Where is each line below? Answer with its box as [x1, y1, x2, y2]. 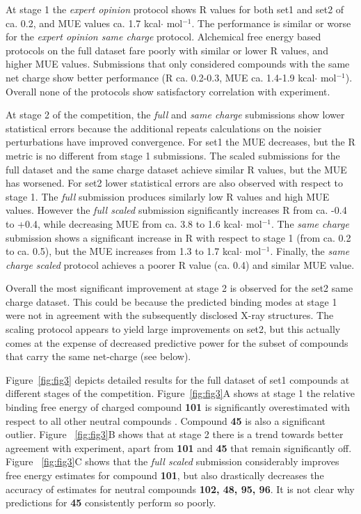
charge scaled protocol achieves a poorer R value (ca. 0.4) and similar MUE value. [6, 257, 355, 272]
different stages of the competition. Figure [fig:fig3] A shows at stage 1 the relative [6, 386, 355, 400]
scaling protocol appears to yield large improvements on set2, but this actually [6, 322, 341, 336]
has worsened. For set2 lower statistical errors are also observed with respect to [6, 176, 343, 190]
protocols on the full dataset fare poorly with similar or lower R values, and [6, 42, 328, 57]
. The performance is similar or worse [191, 15, 351, 30]
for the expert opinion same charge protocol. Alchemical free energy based [6, 29, 321, 44]
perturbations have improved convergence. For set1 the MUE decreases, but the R [6, 134, 355, 149]
